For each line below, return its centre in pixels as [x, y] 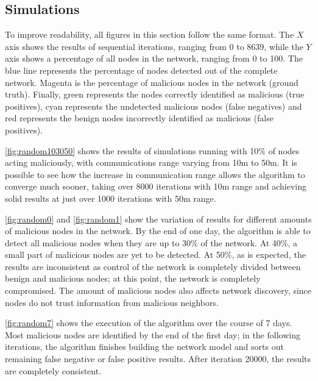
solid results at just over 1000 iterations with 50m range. [111, 198]
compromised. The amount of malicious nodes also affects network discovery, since [158, 290]
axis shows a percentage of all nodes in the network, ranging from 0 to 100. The [154, 58]
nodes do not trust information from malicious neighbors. [112, 302]
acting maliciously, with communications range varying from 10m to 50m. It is [151, 162]
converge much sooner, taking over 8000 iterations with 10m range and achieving [156, 186]
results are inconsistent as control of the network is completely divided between [153, 266]
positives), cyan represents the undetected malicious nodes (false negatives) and [154, 106]
